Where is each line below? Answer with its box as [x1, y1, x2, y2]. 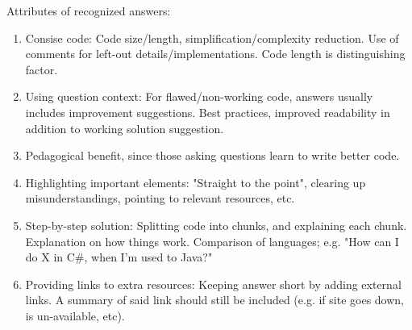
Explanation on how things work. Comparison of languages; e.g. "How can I [25, 232, 399, 249]
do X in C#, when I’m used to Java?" [25, 249, 213, 265]
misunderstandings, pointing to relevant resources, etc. [25, 190, 295, 207]
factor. [25, 61, 58, 77]
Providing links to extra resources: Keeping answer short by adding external [25, 275, 402, 292]
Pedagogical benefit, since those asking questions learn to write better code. [25, 147, 400, 164]
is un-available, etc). [25, 307, 125, 324]
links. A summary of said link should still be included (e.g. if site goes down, [25, 291, 405, 308]
